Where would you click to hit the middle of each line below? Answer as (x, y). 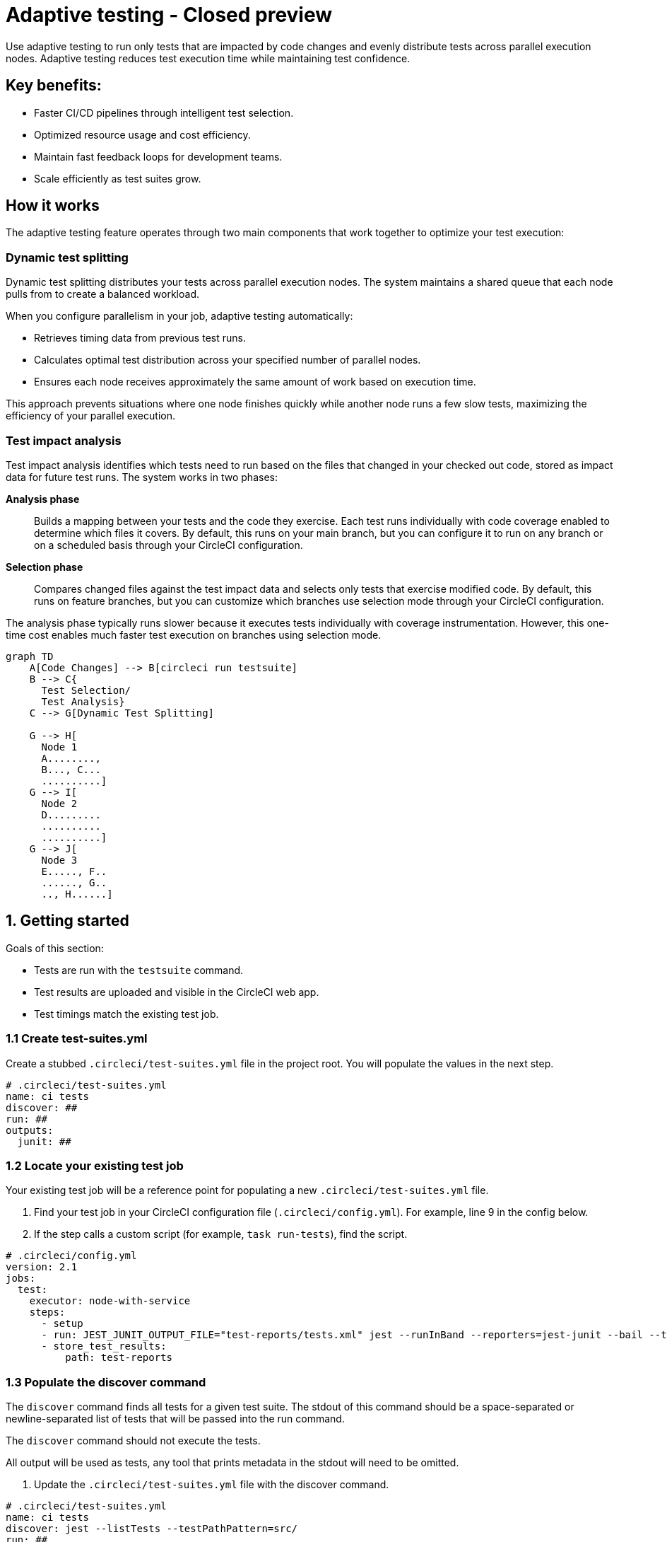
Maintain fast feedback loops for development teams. (158, 156)
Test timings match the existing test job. (126, 1014)
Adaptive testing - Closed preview (169, 15)
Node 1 (59, 747)
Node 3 (59, 860)
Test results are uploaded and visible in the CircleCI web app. (177, 992)
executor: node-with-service (110, 1301)
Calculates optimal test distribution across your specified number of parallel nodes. (228, 360)
